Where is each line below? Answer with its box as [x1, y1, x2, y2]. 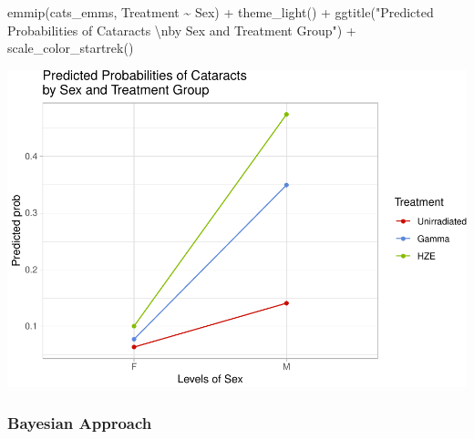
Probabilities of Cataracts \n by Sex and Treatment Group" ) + [7, 20, 356, 39]
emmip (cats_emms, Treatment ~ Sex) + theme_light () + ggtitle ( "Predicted [7, 3, 434, 21]
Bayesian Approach [7, 411, 152, 434]
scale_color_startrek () [7, 38, 134, 57]
